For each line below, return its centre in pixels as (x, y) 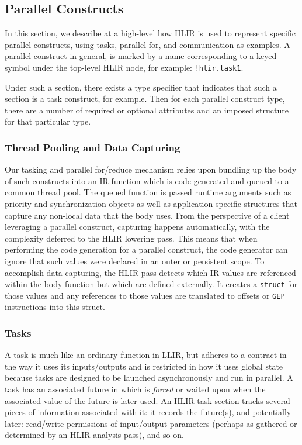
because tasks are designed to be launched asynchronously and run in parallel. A (149, 377)
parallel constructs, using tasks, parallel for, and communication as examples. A (147, 44)
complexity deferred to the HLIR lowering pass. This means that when (131, 238)
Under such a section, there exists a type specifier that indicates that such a (141, 87)
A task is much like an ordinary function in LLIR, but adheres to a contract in (146, 355)
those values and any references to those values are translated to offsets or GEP (145, 295)
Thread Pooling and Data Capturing (93, 147)
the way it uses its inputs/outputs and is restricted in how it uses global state (144, 366)
